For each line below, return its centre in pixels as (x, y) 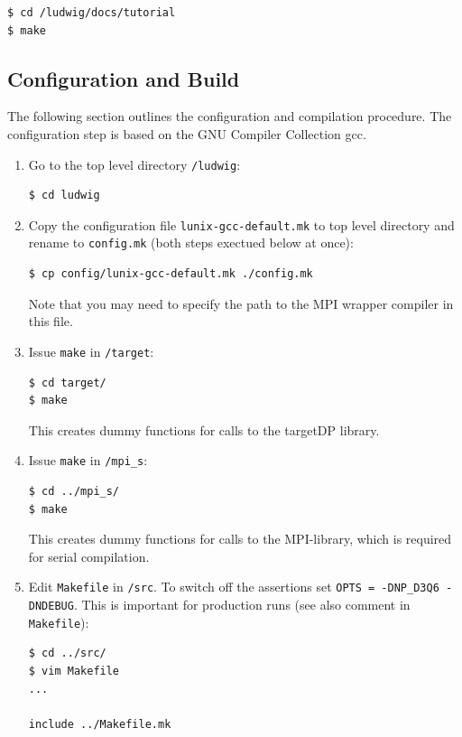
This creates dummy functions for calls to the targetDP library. (204, 429)
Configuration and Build (124, 78)
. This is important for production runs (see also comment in (242, 605)
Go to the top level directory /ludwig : (134, 164)
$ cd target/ (67, 382)
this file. (51, 321)
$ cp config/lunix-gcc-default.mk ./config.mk (171, 274)
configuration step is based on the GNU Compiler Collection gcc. (187, 133)
